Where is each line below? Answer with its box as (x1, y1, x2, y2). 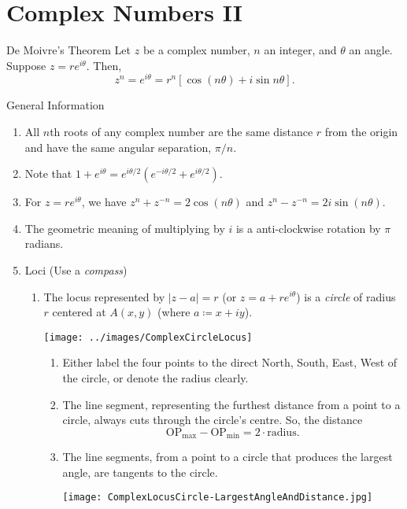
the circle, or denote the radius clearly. (62, 369, 249, 385)
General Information (6, 97, 105, 113)
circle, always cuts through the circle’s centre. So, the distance (62, 411, 363, 428)
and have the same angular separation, (24, 138, 212, 155)
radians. (24, 235, 64, 252)
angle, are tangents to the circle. (62, 463, 218, 480)
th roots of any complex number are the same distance (50, 123, 313, 139)
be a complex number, (142, 42, 250, 58)
